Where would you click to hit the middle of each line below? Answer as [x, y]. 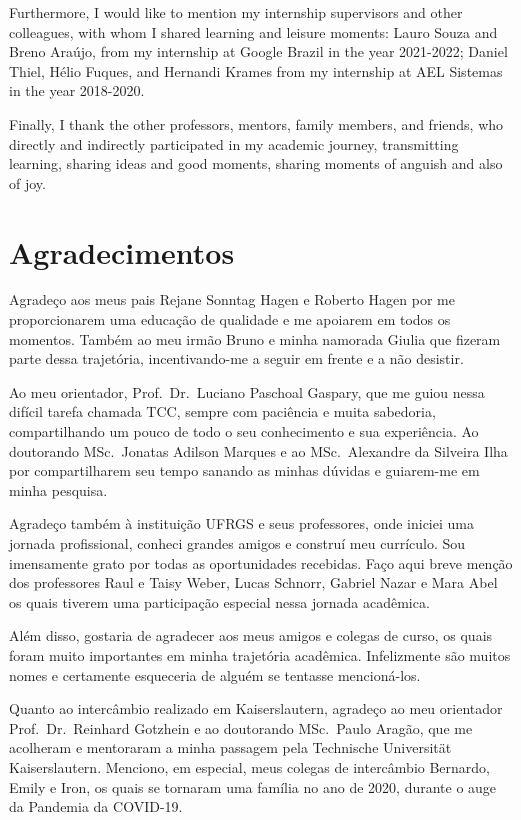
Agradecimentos [122, 251]
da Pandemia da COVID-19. [96, 806]
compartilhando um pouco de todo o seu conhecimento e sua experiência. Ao [244, 431]
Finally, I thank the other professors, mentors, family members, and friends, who [256, 123]
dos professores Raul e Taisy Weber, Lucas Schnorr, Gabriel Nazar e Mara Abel [253, 582]
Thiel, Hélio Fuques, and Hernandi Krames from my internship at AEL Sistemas [256, 70]
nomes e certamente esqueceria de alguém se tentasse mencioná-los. [215, 674]
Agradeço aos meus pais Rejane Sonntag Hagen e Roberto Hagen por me [232, 299]
